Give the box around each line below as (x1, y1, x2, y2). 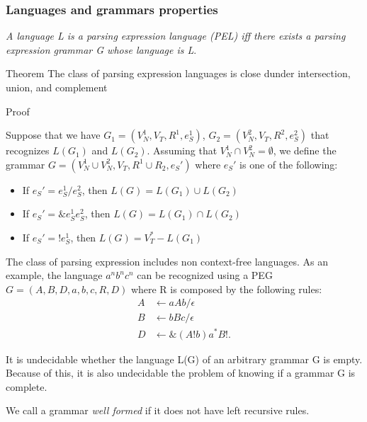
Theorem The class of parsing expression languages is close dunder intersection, (6, 66, 351, 81)
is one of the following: (239, 156, 338, 171)
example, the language (6, 268, 103, 283)
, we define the (273, 143, 337, 158)
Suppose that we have (6, 127, 101, 142)
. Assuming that (147, 143, 218, 158)
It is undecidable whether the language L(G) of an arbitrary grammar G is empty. (6, 351, 363, 366)
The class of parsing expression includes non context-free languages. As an (6, 253, 328, 268)
